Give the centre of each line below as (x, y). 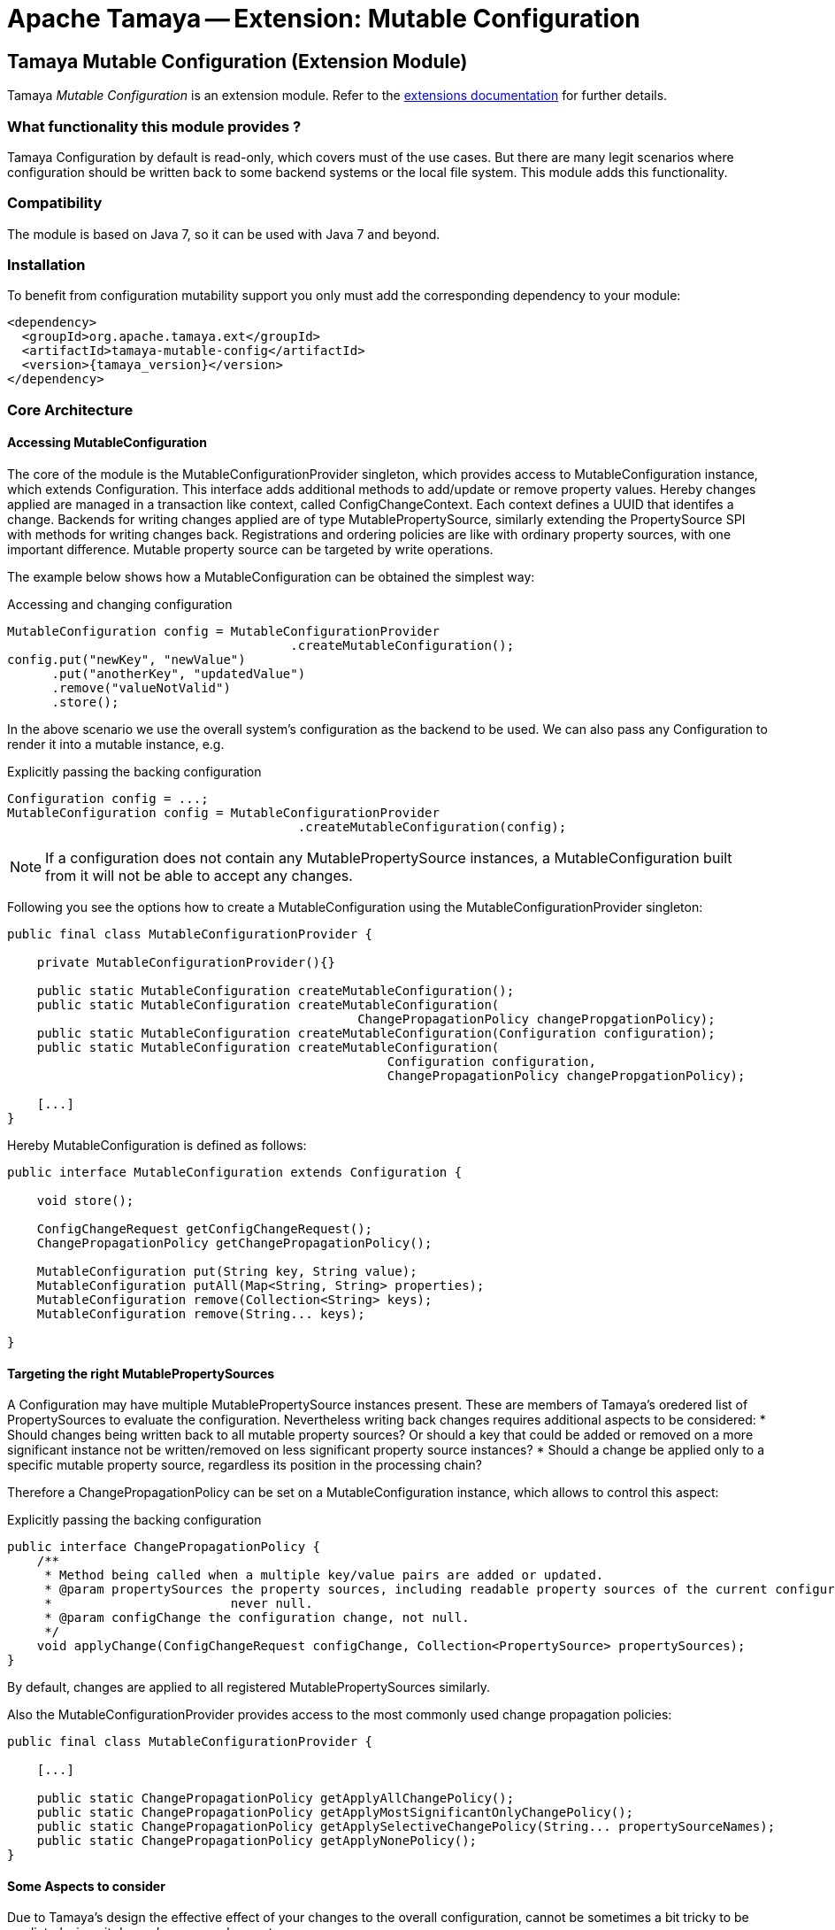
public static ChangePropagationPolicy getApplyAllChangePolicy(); (276, 1799)
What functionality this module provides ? (154, 126)
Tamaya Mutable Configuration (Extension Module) (237, 61)
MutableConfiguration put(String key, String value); (227, 1272)
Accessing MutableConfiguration (107, 443)
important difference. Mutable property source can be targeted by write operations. (250, 550)
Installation (46, 265)
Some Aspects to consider (86, 1886)
